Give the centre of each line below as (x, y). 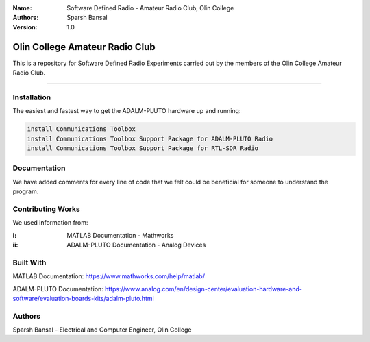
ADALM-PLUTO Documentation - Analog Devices (136, 245)
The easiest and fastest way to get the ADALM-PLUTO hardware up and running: (127, 111)
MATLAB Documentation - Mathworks (120, 235)
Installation (32, 97)
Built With (29, 262)
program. (26, 191)
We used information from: (50, 223)
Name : (22, 8)
